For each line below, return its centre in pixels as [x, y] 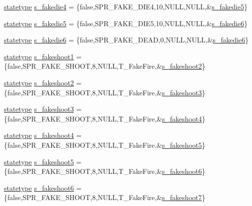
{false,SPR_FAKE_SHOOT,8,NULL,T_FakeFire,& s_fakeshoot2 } [105, 66]
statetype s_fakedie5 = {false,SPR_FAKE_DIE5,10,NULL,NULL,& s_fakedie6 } [126, 23]
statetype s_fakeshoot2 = [43, 82]
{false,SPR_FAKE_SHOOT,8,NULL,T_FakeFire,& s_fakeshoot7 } [105, 197]
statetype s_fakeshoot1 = [43, 56]
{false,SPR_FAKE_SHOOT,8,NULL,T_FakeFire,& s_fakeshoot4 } [105, 118]
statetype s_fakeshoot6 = [43, 187]
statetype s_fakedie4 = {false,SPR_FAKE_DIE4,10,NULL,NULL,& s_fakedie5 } [126, 6]
